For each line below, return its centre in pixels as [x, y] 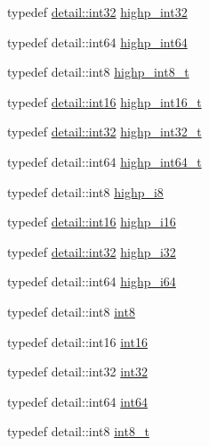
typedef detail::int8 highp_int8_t [98, 72]
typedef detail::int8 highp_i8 [85, 191]
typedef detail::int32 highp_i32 [92, 251]
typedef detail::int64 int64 [77, 401]
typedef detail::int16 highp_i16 [92, 222]
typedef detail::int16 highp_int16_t [104, 101]
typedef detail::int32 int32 [77, 372]
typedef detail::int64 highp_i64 [92, 281]
